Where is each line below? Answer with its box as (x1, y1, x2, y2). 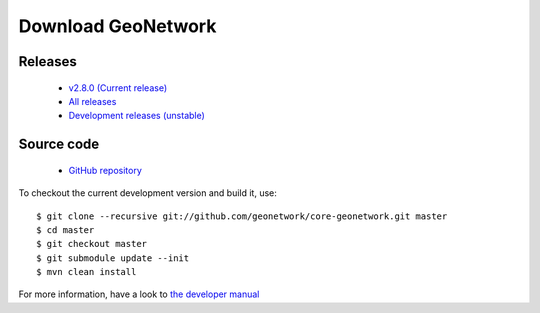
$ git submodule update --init (36, 252, 190, 264)
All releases (68, 95, 117, 107)
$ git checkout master (36, 238, 148, 250)
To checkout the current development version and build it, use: (18, 187, 277, 199)
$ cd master (36, 224, 95, 235)
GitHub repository (68, 164, 142, 176)
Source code (18, 136, 100, 153)
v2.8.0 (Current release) (68, 81, 168, 94)
